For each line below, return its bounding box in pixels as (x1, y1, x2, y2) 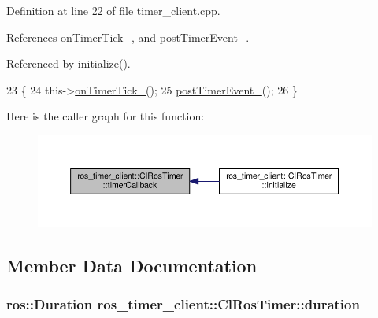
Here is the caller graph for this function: (6, 108, 205, 124)
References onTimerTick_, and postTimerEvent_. (6, 28, 250, 45)
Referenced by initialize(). (6, 55, 131, 72)
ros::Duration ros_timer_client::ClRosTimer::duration (6, 294, 360, 314)
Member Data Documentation (6, 253, 258, 277)
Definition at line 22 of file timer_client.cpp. (6, 2, 220, 18)
